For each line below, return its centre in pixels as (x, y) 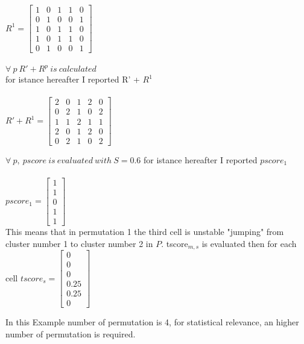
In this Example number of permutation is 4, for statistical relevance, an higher (152, 322)
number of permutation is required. (71, 333)
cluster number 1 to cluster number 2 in (79, 243)
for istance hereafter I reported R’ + (73, 79)
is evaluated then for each (249, 243)
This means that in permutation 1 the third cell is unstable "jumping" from (145, 231)
